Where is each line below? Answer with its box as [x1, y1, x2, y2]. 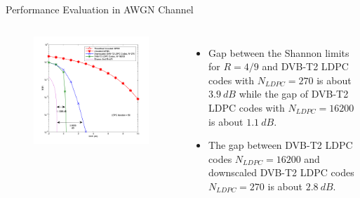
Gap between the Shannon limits [208, 45, 349, 60]
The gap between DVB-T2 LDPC [208, 138, 353, 152]
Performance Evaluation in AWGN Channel [6, 2, 194, 16]
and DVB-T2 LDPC [262, 59, 349, 74]
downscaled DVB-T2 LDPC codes [208, 165, 354, 180]
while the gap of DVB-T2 [239, 86, 349, 101]
